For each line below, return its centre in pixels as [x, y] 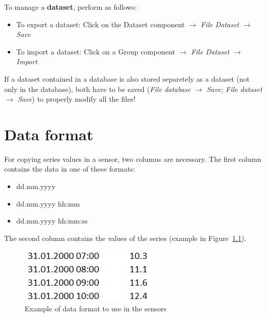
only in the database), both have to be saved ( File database [98, 89]
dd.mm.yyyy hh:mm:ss [52, 221]
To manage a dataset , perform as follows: [71, 7]
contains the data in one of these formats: [70, 169]
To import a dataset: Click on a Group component [96, 51]
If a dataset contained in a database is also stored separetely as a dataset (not [127, 78]
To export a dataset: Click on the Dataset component [100, 24]
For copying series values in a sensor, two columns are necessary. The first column [133, 158]
